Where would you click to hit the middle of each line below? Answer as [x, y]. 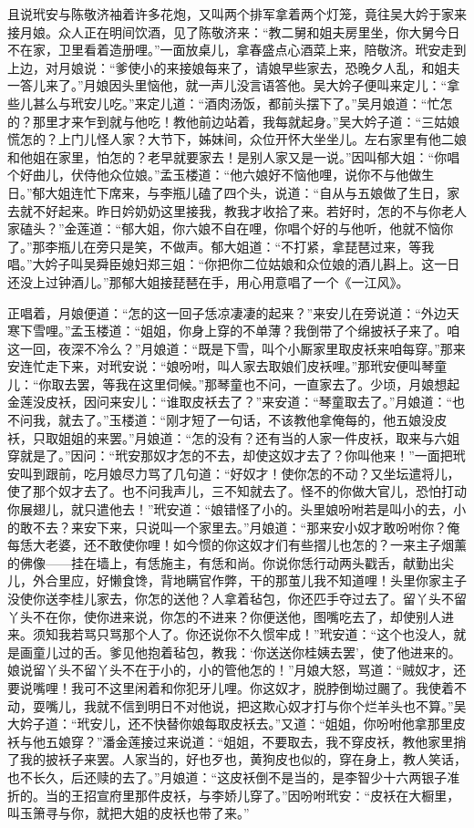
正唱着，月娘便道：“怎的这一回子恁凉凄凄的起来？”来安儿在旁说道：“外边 [227, 312]
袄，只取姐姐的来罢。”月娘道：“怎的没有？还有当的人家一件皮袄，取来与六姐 [234, 437]
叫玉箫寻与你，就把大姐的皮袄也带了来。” [129, 813]
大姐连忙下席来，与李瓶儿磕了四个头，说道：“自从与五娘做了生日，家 [252, 192]
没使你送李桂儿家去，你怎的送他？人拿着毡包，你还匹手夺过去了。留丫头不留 [237, 598]
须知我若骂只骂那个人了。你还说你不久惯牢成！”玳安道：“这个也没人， [243, 634]
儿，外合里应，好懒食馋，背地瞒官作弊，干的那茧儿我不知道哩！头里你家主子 [237, 580]
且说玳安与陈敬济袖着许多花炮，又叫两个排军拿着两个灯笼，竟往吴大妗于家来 [237, 14]
